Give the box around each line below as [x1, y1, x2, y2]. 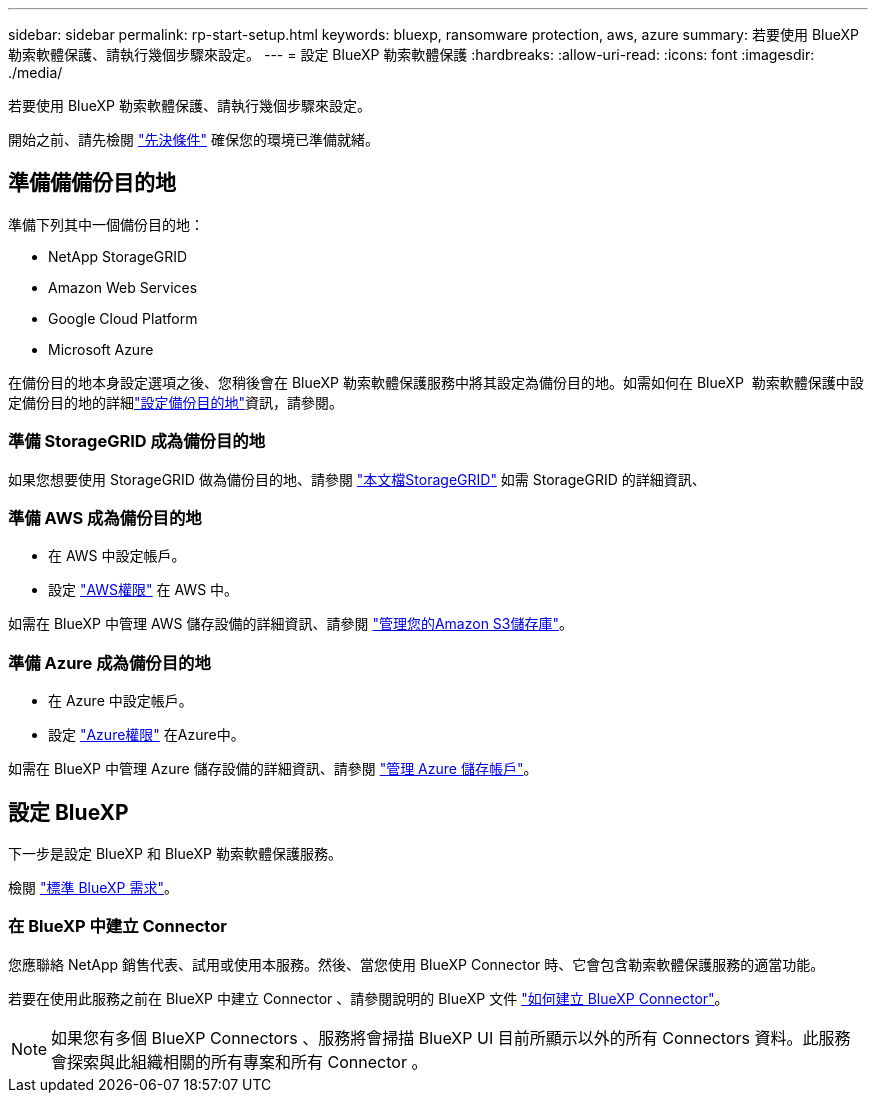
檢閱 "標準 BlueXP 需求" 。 [8, 878, 178, 896]
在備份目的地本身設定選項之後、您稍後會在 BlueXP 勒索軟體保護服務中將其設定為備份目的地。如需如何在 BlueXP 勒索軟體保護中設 [8, 373, 864, 391]
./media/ [8, 64, 63, 81]
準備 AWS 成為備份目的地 [8, 507, 202, 528]
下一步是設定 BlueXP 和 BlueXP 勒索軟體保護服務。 [8, 844, 342, 862]
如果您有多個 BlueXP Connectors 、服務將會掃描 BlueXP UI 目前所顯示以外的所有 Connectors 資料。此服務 [51, 1027, 851, 1048]
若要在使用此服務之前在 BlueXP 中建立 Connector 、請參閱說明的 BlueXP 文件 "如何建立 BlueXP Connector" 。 [8, 989, 729, 1007]
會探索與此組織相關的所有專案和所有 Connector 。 [51, 1051, 428, 1072]
